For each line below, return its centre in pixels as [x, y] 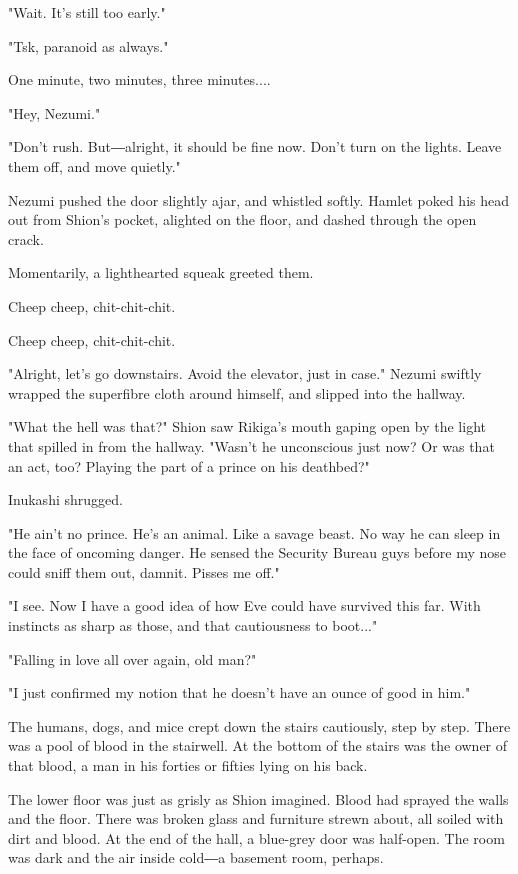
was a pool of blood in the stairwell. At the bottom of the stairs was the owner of [258, 745]
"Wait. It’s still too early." [87, 12]
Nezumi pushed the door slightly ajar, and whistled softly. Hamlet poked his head [259, 199]
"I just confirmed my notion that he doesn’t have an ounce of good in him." [239, 692]
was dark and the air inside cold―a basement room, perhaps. [196, 857]
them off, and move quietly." [94, 165]
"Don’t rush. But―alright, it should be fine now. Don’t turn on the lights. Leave [255, 146]
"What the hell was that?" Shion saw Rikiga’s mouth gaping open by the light [247, 426]
